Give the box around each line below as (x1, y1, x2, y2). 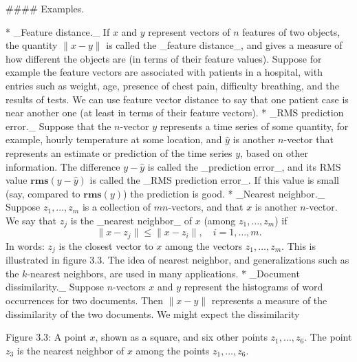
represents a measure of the (211, 293, 327, 308)
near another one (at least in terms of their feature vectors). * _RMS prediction (6, 105, 344, 120)
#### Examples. (6, 1, 85, 15)
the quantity (6, 38, 58, 52)
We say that (6, 213, 56, 227)
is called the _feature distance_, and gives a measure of (106, 38, 343, 52)
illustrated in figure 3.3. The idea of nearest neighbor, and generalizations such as (6, 253, 349, 267)
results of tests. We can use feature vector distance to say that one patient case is (6, 92, 349, 106)
